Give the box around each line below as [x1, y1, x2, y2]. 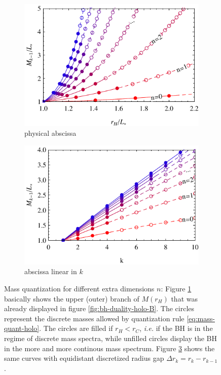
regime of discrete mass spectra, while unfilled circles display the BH [4, 332, 217, 343]
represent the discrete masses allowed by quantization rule [4, 313, 185, 323]
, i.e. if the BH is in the [139, 323, 213, 333]
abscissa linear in [24, 266, 77, 277]
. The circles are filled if [39, 323, 113, 333]
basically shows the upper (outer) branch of [4, 293, 139, 304]
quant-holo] [4, 323, 40, 333]
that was [171, 293, 198, 304]
